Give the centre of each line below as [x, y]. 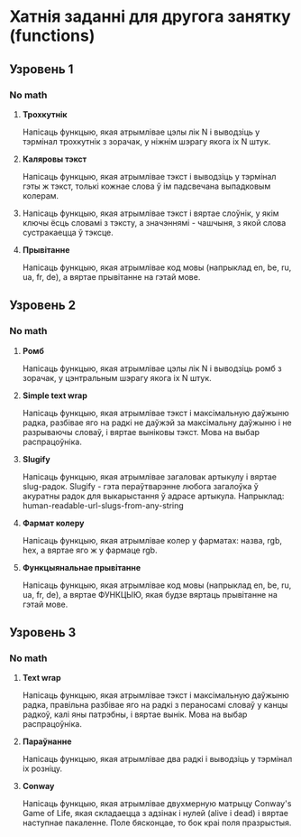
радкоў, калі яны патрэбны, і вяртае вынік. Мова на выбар [135, 714]
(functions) [52, 36]
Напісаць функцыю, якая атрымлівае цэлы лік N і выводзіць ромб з [152, 368]
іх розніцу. [42, 768]
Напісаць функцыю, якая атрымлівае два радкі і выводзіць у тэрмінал [157, 759]
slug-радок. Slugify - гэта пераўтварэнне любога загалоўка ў [140, 486]
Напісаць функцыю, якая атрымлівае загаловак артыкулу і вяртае [150, 477]
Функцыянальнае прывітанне [82, 567]
